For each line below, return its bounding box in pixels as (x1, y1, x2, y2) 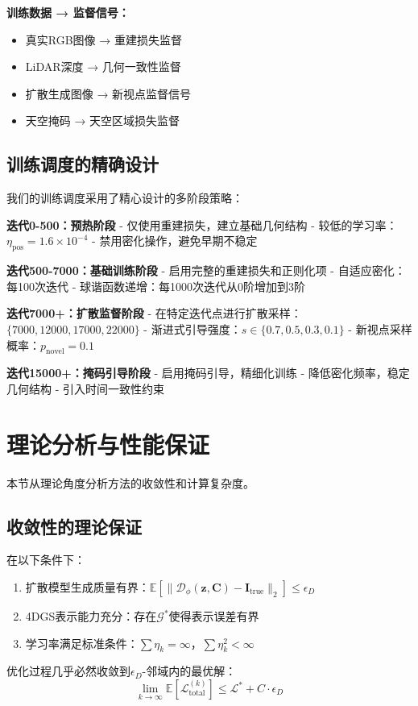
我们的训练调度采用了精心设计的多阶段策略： (6, 189, 243, 206)
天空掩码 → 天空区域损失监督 (25, 112, 180, 129)
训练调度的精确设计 (6, 152, 159, 176)
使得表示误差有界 (168, 608, 259, 625)
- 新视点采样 (348, 320, 412, 337)
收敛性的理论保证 (6, 513, 142, 538)
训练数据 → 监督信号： (6, 4, 130, 20)
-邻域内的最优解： (142, 662, 237, 679)
